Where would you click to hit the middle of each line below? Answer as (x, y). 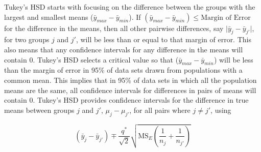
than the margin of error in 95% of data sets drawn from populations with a (123, 70)
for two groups (27, 39)
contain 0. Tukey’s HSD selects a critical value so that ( (91, 59)
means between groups (39, 110)
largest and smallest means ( (49, 17)
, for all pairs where (160, 110)
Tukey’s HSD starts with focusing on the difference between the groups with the (130, 7)
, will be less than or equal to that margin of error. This (163, 39)
